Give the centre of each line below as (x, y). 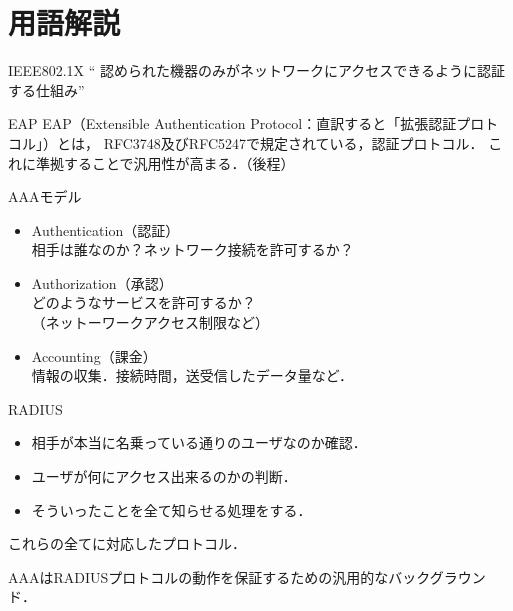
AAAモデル (45, 196)
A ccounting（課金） (94, 355)
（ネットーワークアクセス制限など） (150, 322)
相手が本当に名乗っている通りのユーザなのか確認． (199, 442)
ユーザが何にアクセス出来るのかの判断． (164, 476)
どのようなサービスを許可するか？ (143, 302)
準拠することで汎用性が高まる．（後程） (165, 162)
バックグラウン (437, 576)
